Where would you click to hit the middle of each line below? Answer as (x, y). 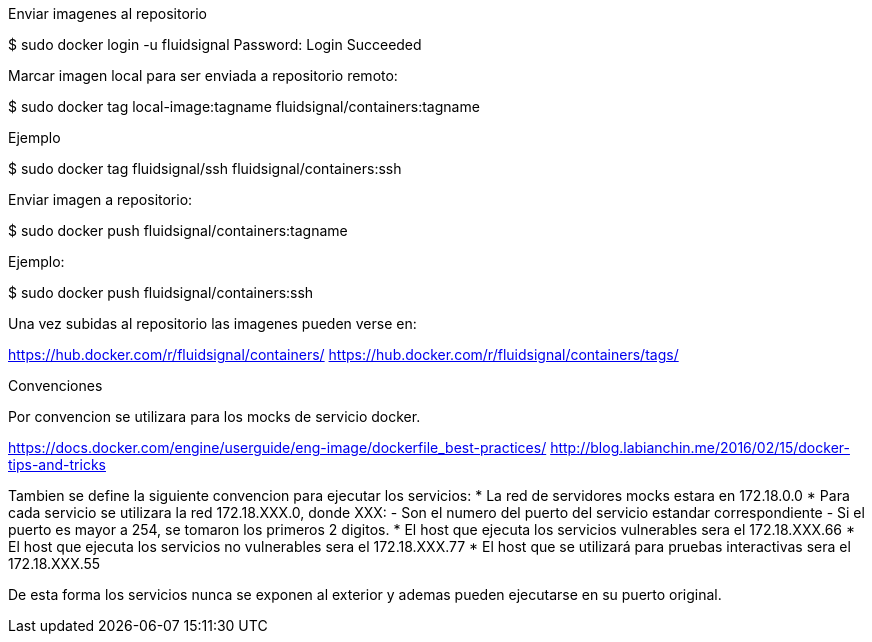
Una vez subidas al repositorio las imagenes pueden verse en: (212, 323)
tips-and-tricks (57, 464)
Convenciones (55, 385)
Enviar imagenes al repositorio (108, 13)
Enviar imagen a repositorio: (100, 199)
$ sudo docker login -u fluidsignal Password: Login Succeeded (215, 44)
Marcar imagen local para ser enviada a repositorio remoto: (203, 75)
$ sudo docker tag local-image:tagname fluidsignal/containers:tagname (244, 106)
